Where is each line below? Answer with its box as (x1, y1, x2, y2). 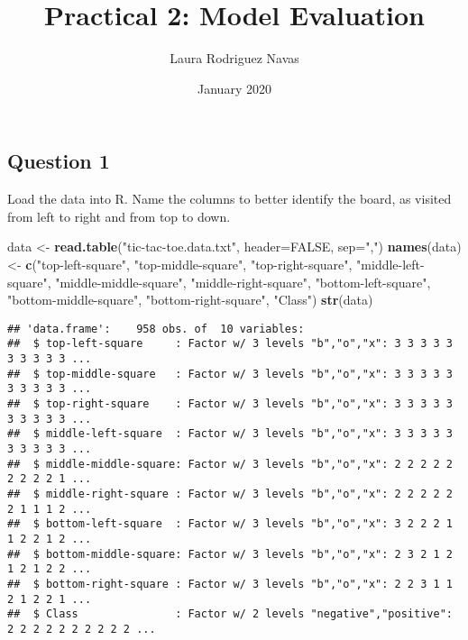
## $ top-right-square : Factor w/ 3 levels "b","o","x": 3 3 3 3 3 (7, 397, 453, 410)
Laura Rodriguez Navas (170, 49, 299, 68)
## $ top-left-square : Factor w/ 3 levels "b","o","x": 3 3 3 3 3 (7, 337, 453, 351)
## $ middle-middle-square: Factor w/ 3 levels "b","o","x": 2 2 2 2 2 (7, 457, 453, 471)
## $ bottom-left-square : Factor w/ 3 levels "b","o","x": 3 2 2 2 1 (7, 517, 453, 531)
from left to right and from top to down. (7, 206, 231, 225)
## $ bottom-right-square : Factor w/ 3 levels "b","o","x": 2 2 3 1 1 (7, 577, 453, 590)
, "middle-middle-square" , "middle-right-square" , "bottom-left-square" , (47, 272, 431, 291)
